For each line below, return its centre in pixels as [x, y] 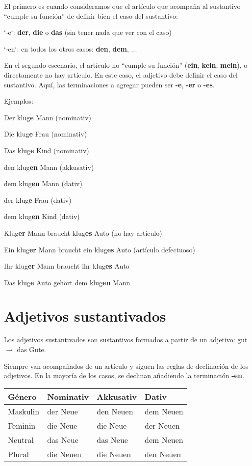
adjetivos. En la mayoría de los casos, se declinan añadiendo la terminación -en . [124, 375]
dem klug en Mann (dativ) [43, 183]
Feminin [22, 425]
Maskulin [24, 411]
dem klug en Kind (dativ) [42, 216]
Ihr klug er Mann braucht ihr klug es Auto [67, 266]
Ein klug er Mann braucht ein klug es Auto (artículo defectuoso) [100, 249]
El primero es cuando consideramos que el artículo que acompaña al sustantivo [122, 6]
